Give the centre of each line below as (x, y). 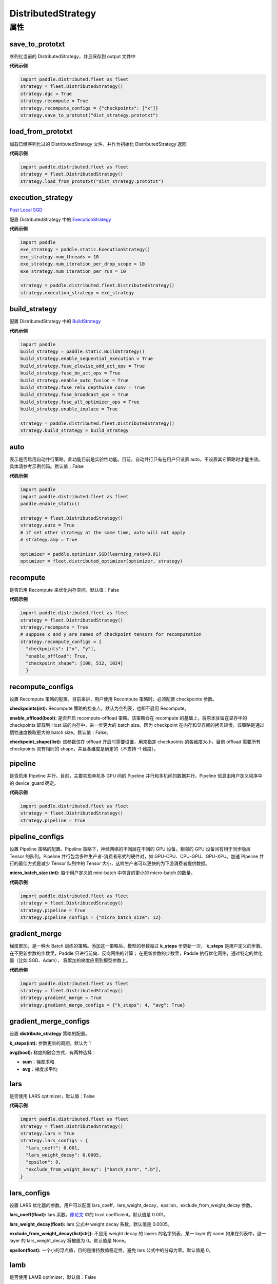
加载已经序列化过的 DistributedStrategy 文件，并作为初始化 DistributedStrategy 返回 (98, 144)
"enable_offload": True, (57, 656)
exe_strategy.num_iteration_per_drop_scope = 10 (83, 264)
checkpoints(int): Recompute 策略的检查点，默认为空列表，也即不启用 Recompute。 (99, 708)
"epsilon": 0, (44, 1162)
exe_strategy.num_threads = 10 (60, 257)
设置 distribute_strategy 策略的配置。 (50, 1034)
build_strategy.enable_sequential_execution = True (87, 359)
